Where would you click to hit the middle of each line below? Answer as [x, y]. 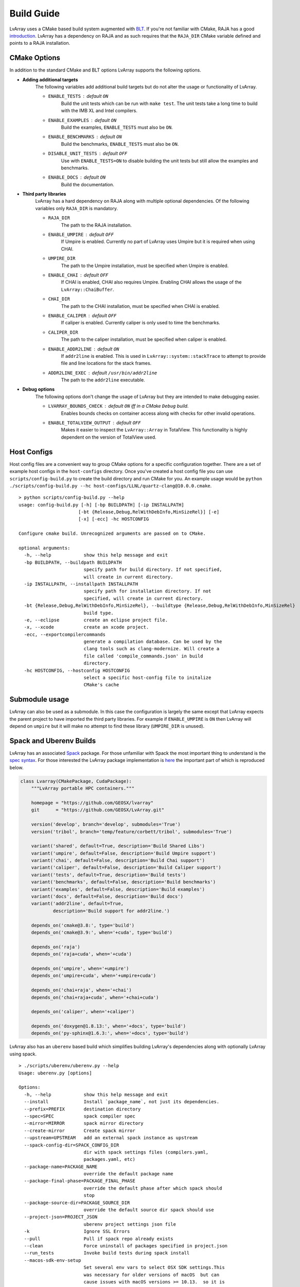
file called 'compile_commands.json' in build [143, 656]
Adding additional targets [50, 79]
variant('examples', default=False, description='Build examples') [118, 889]
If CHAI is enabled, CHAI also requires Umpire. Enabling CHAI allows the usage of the [151, 282]
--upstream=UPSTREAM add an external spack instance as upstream [111, 1138]
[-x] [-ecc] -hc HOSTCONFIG [113, 519]
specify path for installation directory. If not [147, 591]
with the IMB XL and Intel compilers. [99, 111]
